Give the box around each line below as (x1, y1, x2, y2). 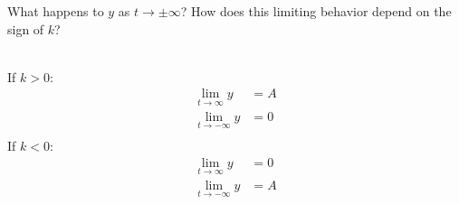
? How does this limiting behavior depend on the (180, 2, 452, 20)
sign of (7, 19, 44, 38)
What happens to (7, 2, 104, 20)
